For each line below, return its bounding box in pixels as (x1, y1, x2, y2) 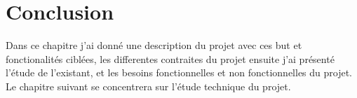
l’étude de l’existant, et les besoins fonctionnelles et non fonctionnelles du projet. (6, 65, 353, 80)
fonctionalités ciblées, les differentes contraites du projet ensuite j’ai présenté (6, 51, 335, 66)
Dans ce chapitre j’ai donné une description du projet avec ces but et (6, 38, 302, 52)
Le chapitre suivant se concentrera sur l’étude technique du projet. (6, 78, 291, 93)
